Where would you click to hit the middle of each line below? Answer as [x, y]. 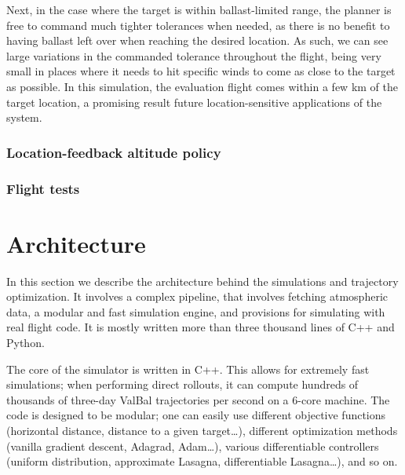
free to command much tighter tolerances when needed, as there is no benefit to [198, 25]
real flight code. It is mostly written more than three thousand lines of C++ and [201, 327]
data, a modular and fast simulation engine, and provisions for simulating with [196, 311]
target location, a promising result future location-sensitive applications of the [194, 102]
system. [24, 117]
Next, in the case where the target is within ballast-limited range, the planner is [199, 9]
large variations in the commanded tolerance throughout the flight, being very [194, 55]
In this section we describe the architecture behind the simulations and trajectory [202, 281]
